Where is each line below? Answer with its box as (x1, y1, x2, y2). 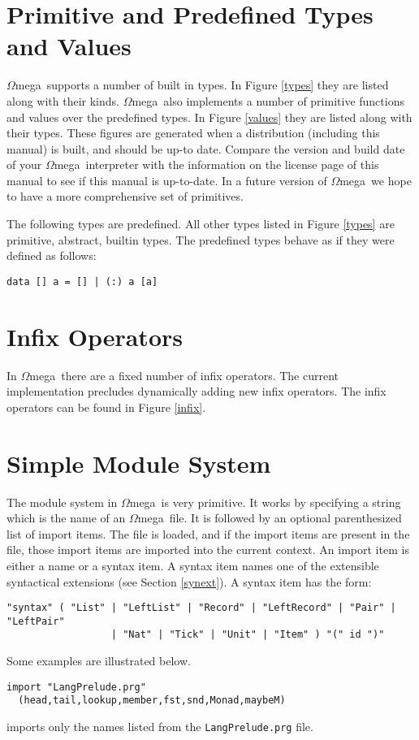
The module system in (6, 493, 118, 510)
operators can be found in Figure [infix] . (6, 398, 206, 415)
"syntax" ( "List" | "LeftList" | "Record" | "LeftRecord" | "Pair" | (6, 602, 396, 614)
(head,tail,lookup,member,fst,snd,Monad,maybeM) (18, 695, 286, 707)
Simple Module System (6, 446, 271, 479)
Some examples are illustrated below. (6, 652, 191, 669)
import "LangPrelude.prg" (6, 681, 146, 693)
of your (6, 156, 42, 173)
